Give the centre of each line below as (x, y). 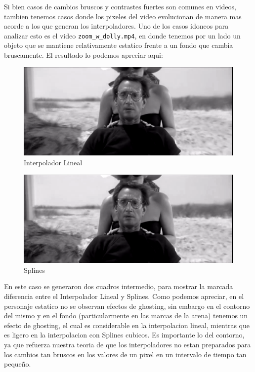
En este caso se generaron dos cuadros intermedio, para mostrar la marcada (119, 286)
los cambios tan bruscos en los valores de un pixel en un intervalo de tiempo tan (125, 354)
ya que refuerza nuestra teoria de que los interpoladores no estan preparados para (127, 344)
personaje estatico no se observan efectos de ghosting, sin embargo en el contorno (127, 306)
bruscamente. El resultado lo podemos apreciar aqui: (84, 55)
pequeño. (18, 364)
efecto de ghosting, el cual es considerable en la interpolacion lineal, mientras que (127, 325)
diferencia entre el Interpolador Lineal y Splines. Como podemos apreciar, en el (124, 296)
